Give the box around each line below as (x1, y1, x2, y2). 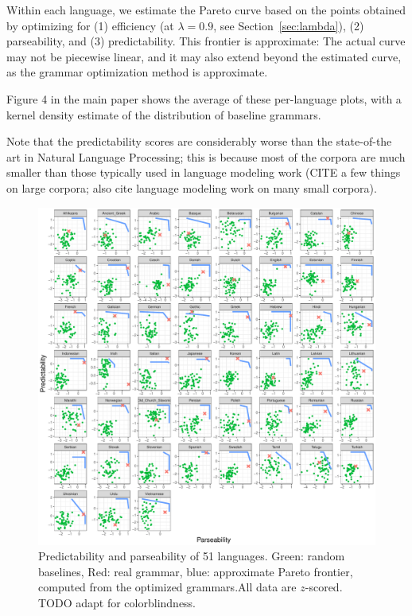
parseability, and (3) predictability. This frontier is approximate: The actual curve (6, 33, 406, 49)
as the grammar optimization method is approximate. (6, 64, 268, 80)
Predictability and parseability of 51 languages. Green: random (38, 548, 345, 564)
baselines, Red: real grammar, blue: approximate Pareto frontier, (38, 563, 353, 579)
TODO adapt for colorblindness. (38, 594, 196, 610)
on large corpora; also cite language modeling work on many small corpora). (6, 179, 377, 196)
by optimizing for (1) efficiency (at (6, 17, 174, 33)
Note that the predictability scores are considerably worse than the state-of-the (6, 133, 392, 150)
